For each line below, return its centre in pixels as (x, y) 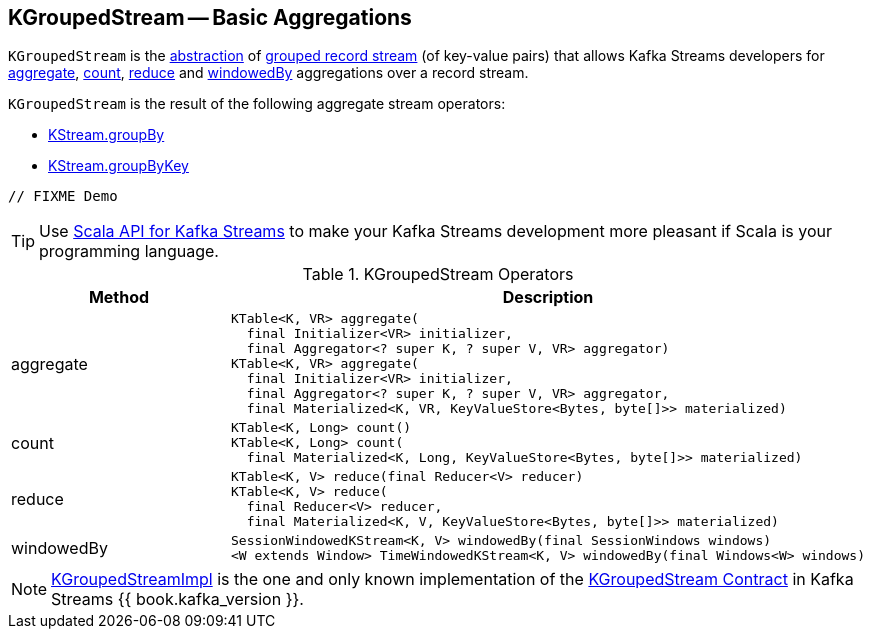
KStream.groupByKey (118, 166)
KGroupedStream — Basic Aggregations (210, 17)
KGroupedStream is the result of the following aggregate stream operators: (257, 104)
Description (548, 297)
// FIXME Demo (63, 196)
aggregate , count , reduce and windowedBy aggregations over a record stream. (268, 73)
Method (119, 297)
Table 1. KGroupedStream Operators (438, 274)
